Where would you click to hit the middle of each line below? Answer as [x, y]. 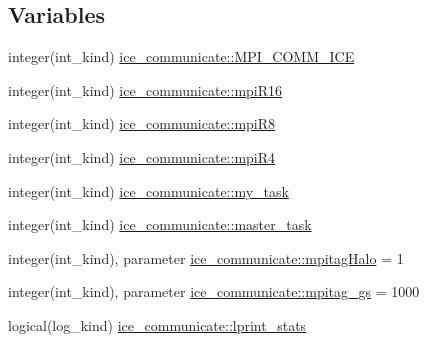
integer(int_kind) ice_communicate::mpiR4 [142, 156]
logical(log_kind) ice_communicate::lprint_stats [157, 324]
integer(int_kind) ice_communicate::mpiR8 [142, 123]
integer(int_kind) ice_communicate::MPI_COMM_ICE [181, 56]
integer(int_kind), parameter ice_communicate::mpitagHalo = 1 [206, 257]
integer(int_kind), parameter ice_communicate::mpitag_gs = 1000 [214, 291]
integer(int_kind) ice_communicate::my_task [148, 190]
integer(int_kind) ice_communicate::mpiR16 [145, 89]
